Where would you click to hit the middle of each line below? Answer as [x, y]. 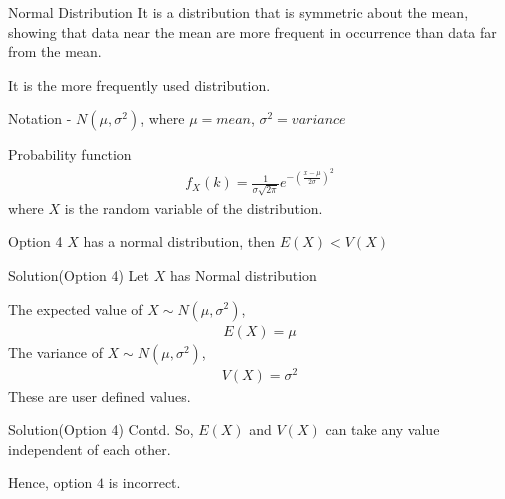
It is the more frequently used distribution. [139, 84]
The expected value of [75, 308]
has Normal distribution [243, 274]
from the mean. [55, 51]
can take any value [382, 429]
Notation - [40, 118]
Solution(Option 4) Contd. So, [101, 429]
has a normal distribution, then [179, 241]
